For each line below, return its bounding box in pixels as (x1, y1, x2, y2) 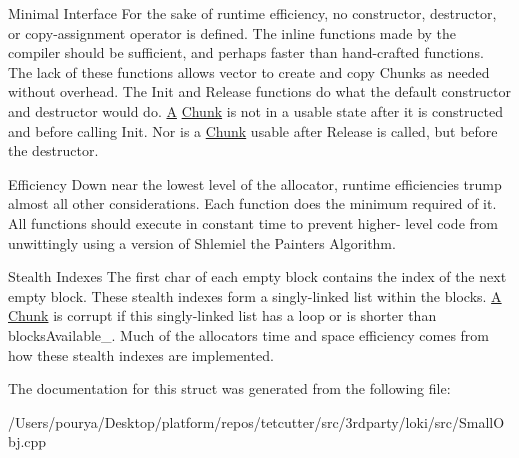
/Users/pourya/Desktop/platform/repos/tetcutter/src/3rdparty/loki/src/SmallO (8, 411, 505, 432)
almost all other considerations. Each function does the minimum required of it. (8, 193, 497, 214)
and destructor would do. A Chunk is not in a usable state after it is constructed (8, 100, 503, 121)
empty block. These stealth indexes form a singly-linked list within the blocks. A (8, 285, 502, 306)
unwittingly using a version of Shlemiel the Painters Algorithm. (8, 232, 396, 253)
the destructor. (8, 140, 99, 161)
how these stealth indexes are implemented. (8, 344, 274, 365)
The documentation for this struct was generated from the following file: (8, 378, 451, 399)
